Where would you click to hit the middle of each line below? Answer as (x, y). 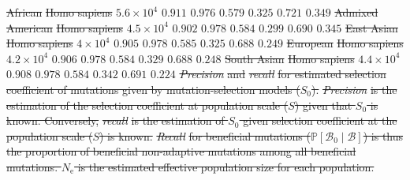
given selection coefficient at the (320, 120)
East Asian (371, 27)
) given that (323, 105)
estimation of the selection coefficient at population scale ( (147, 105)
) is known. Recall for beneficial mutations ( (205, 135)
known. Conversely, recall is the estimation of (116, 120)
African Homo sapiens (60, 12)
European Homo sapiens (345, 43)
